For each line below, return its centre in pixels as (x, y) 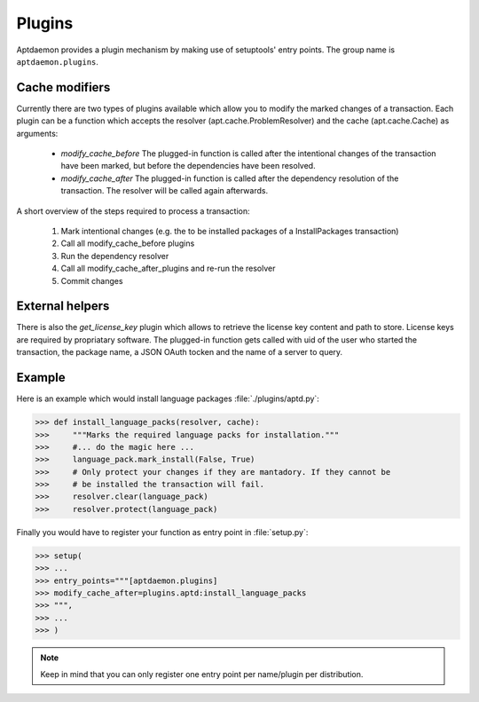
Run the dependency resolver (115, 256)
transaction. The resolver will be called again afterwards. (165, 191)
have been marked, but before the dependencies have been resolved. (188, 166)
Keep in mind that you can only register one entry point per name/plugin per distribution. (202, 674)
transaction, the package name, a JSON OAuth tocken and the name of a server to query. (180, 352)
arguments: (37, 133)
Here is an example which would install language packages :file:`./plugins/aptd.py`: (168, 398)
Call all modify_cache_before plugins (128, 243)
